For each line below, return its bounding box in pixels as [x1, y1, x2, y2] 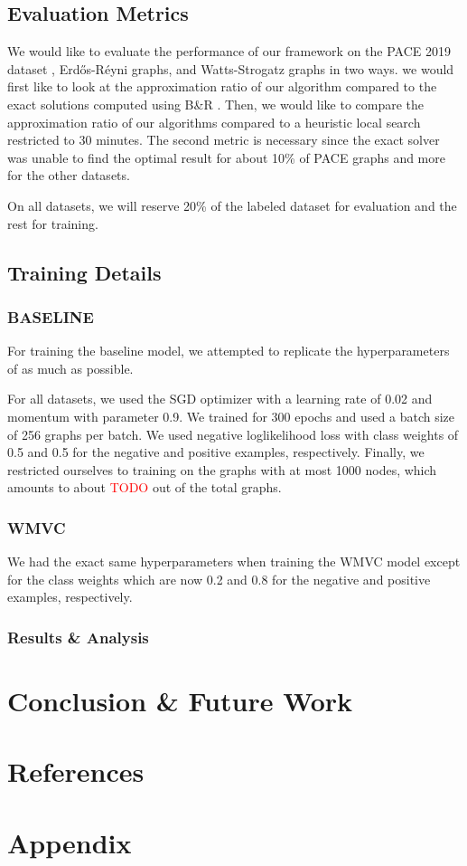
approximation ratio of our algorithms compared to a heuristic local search [7, 112, 421, 131]
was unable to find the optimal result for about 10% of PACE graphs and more [7, 148, 445, 167]
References [7, 753, 145, 790]
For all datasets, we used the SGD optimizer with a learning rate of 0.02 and [7, 389, 433, 408]
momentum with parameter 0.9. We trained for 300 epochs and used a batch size [7, 406, 455, 425]
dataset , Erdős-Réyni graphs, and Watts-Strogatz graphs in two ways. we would [7, 59, 454, 78]
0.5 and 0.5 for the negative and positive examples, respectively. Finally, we [7, 443, 425, 462]
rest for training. [7, 214, 98, 233]
